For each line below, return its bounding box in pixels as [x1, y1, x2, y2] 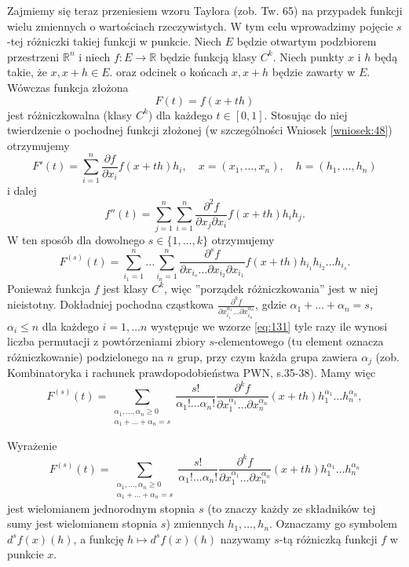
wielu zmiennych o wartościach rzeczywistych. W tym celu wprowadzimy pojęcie [7, 17, 393, 34]
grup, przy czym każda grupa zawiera [177, 348, 358, 364]
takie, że [7, 64, 47, 80]
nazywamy [220, 530, 271, 547]
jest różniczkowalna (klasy [7, 106, 133, 123]
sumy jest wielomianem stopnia [7, 515, 158, 532]
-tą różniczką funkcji [279, 530, 378, 547]
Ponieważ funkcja [7, 280, 90, 296]
